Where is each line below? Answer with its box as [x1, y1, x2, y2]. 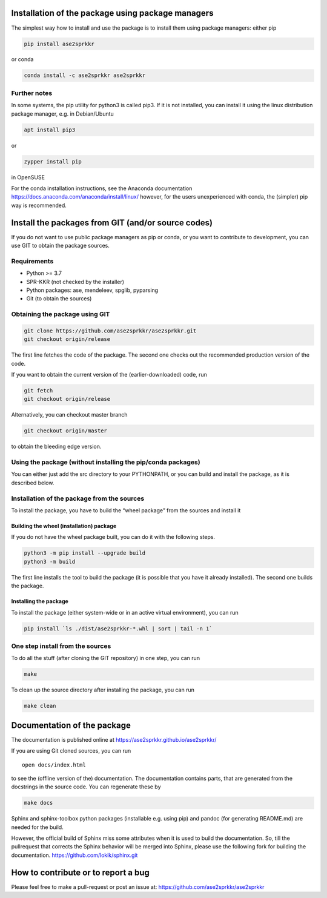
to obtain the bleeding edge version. [11, 443, 102, 451]
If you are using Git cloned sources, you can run [11, 747, 131, 754]
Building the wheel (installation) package [11, 523, 117, 530]
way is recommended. [11, 202, 67, 209]
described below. [11, 479, 54, 486]
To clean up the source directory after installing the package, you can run [11, 686, 195, 693]
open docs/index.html [22, 761, 86, 768]
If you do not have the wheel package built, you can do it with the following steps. [11, 533, 215, 541]
